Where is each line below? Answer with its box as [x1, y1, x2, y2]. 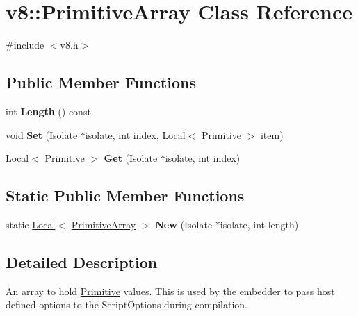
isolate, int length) [220, 217, 299, 231]
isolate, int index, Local [85, 127, 186, 142]
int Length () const [6, 103, 91, 118]
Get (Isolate [104, 151, 158, 165]
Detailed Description [6, 251, 158, 272]
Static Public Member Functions [6, 185, 245, 206]
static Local [6, 217, 56, 231]
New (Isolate [155, 217, 213, 231]
